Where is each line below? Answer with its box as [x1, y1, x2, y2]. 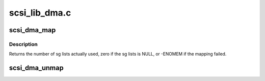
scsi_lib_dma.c [9, 7, 71, 18]
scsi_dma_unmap [9, 64, 64, 72]
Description [9, 40, 38, 47]
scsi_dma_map [9, 26, 56, 34]
